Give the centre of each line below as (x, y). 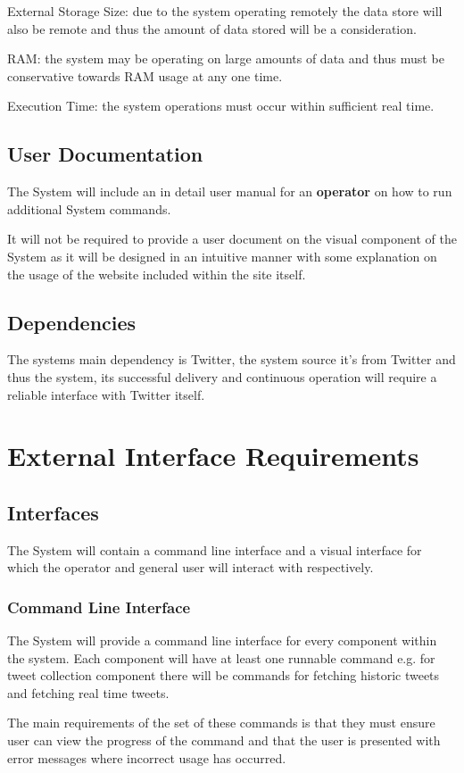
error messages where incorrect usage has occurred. (147, 757)
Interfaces (53, 512)
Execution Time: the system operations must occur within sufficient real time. (221, 106)
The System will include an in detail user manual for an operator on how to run (230, 191)
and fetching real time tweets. (88, 692)
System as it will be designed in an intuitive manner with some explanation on (222, 256)
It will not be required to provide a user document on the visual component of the (232, 239)
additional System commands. (89, 208)
